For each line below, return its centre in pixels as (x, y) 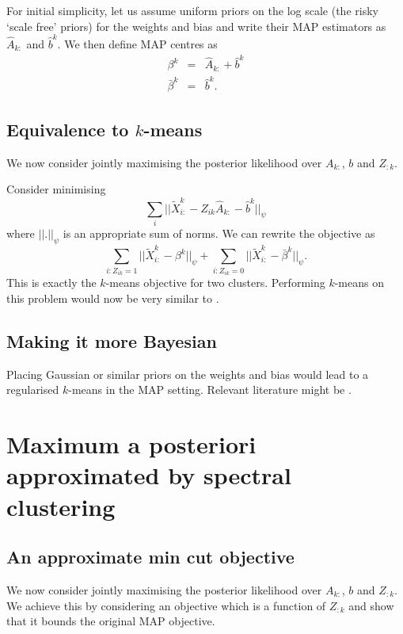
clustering (61, 506)
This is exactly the (51, 283)
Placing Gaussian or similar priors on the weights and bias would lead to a (188, 374)
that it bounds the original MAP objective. (111, 621)
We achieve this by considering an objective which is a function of (166, 605)
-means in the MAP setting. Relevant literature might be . (210, 390)
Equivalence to (68, 129)
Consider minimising (56, 189)
